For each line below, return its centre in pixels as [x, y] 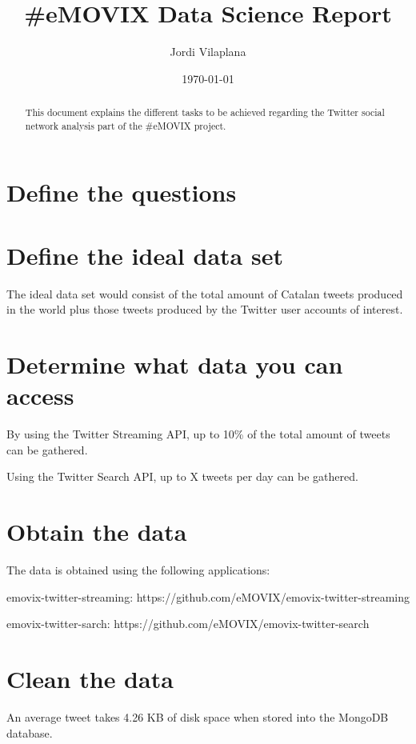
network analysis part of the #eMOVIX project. [126, 125]
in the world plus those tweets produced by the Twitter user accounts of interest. [205, 309]
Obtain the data [97, 532]
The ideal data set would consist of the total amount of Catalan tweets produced [205, 293]
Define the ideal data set [145, 255]
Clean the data [90, 679]
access [40, 396]
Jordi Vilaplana [208, 52]
